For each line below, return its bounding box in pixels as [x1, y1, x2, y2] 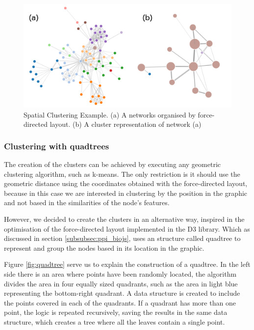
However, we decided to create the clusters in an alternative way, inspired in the [4, 213, 245, 224]
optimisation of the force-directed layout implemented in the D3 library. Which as [4, 223, 250, 234]
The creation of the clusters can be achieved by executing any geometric [4, 159, 221, 169]
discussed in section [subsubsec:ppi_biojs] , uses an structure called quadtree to [4, 233, 241, 243]
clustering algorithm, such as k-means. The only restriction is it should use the [4, 168, 240, 179]
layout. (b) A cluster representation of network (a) [50, 119, 202, 129]
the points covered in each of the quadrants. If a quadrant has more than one [4, 297, 236, 307]
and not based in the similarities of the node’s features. [4, 197, 170, 208]
